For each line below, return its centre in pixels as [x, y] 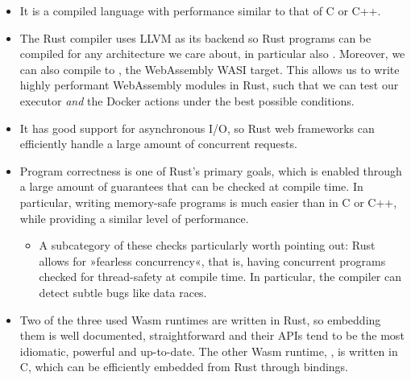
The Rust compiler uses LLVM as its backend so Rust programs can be [195, 37]
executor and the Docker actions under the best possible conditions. [187, 100]
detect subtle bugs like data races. [123, 292]
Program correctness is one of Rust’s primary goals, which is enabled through [211, 170]
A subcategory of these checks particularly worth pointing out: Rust [207, 245]
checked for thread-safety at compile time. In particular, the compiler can [220, 277]
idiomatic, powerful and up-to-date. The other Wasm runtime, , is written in [209, 351]
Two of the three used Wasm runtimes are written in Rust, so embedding [200, 319]
